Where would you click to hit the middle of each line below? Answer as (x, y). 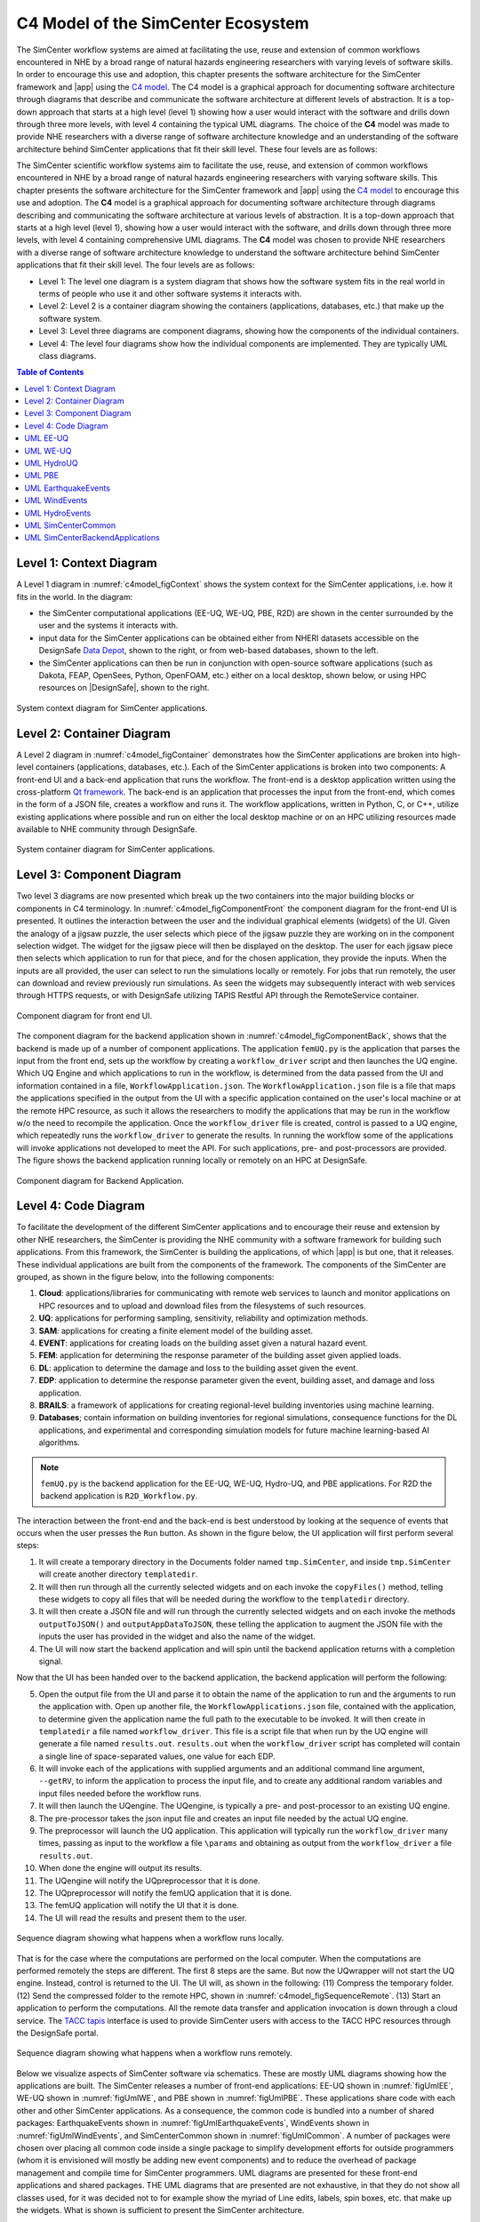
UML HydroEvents (58, 513)
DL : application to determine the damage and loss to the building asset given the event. (199, 1368)
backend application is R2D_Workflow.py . (119, 1496)
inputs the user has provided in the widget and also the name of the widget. (177, 1636)
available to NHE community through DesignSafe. (107, 829)
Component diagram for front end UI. (84, 1015)
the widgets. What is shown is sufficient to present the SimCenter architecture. (160, 2210)
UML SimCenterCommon (70, 525)
